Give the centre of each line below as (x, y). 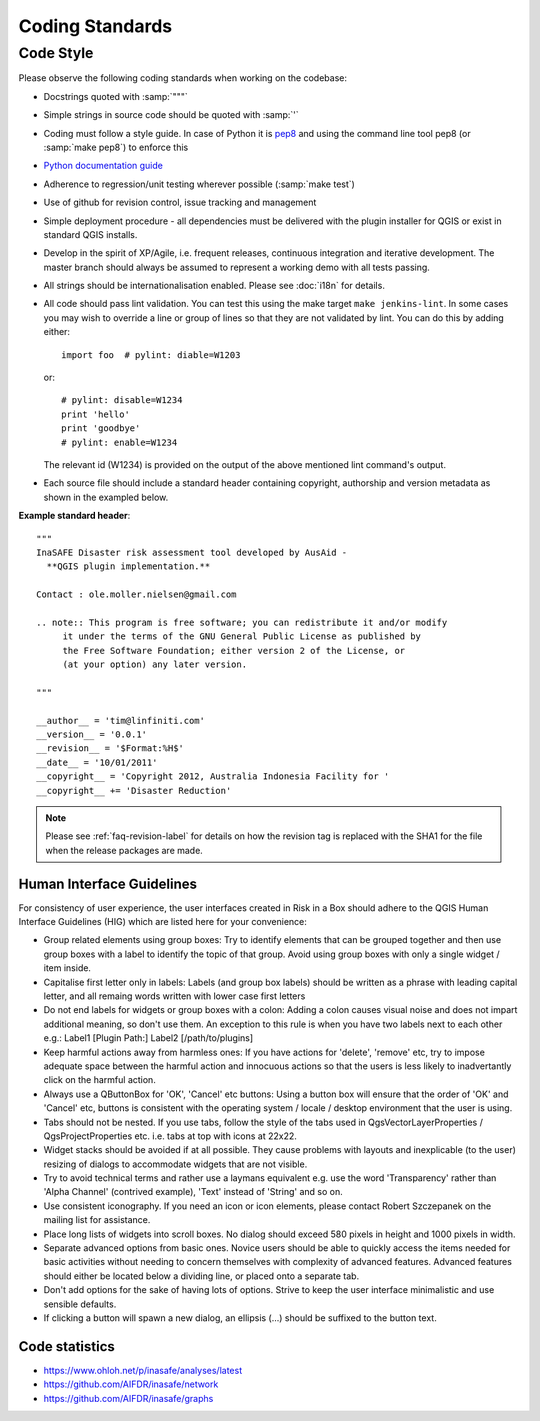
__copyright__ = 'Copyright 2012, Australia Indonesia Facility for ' (213, 776)
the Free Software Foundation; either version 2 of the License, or (234, 650)
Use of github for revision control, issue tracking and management (180, 202)
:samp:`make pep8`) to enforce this (116, 147)
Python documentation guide (103, 166)
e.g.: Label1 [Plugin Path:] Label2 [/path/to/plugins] (148, 1038)
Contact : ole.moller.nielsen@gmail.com (136, 594)
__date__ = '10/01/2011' (97, 762)
